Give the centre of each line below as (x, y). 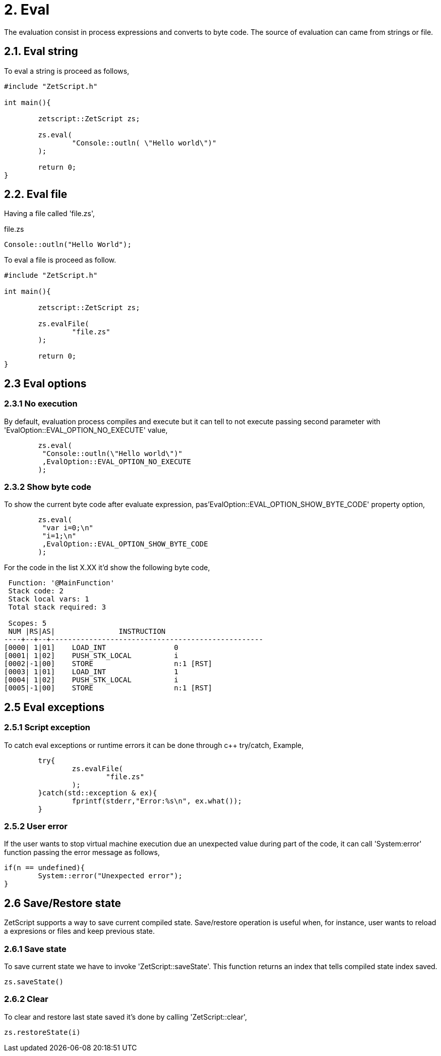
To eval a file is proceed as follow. (60, 260)
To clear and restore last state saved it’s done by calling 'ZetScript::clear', (126, 1017)
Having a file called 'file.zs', (49, 214)
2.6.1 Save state (35, 949)
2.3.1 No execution (41, 404)
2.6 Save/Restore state (63, 903)
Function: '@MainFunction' (61, 583)
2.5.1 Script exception (47, 727)
